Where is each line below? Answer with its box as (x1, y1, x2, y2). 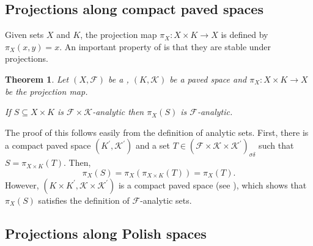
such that (259, 139, 294, 152)
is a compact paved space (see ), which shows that (118, 178, 307, 191)
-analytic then (92, 105, 144, 118)
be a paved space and (169, 72, 247, 85)
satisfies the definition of (38, 193, 130, 206)
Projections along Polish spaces (5, 223, 207, 242)
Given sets (5, 28, 44, 41)
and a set (135, 139, 170, 152)
